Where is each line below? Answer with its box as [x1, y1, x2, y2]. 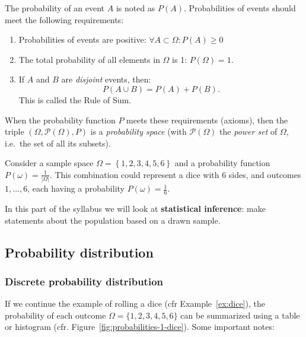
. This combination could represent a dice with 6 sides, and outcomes [49, 168, 301, 180]
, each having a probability [27, 182, 125, 195]
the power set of [219, 125, 278, 138]
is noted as [116, 2, 155, 14]
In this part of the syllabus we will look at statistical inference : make [5, 202, 266, 215]
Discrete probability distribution [5, 274, 164, 288]
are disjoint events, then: [61, 73, 151, 85]
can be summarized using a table [180, 309, 300, 321]
